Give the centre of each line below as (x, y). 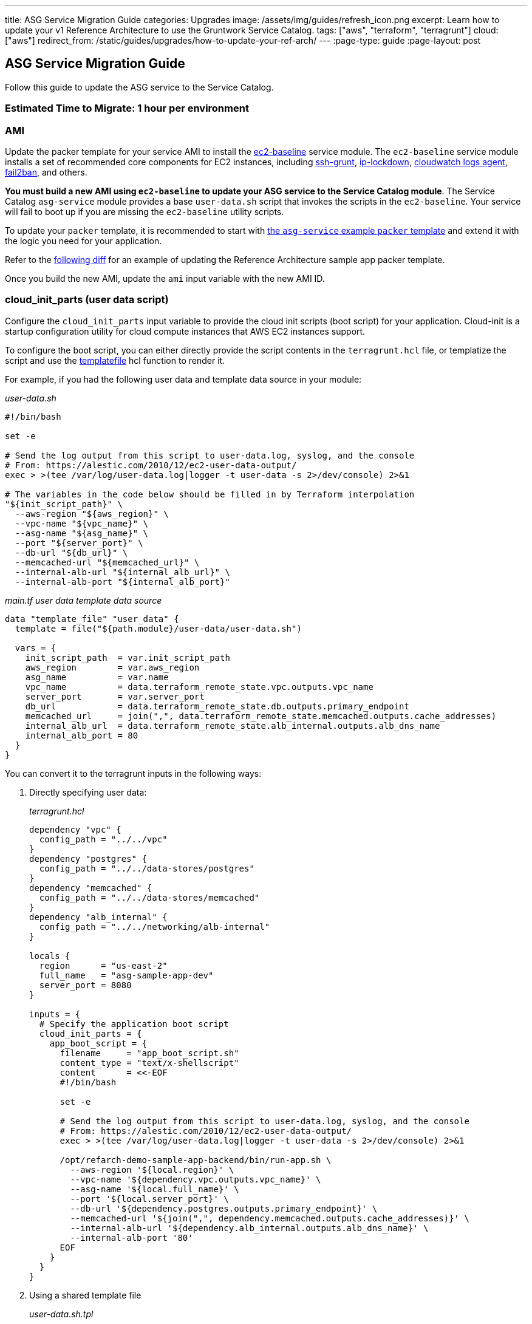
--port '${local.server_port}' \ (149, 1199)
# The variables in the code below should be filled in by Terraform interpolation (210, 494)
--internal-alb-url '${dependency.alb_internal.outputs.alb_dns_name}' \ (249, 1228)
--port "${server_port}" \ (79, 543)
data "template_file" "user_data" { (92, 619)
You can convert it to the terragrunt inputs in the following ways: (133, 773)
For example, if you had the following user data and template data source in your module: (183, 379)
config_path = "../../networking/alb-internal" (155, 926)
